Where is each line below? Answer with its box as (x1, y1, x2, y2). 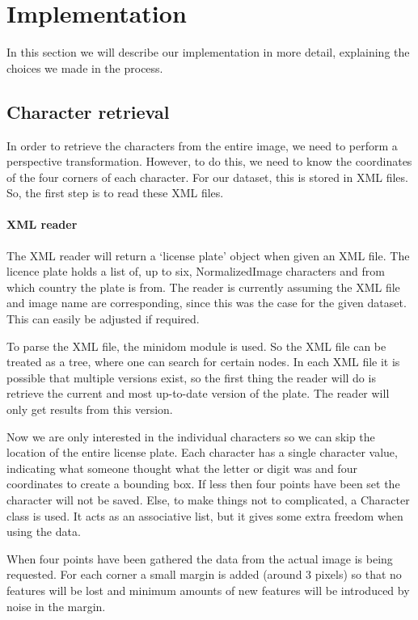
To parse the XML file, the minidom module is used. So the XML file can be (6, 337, 386, 354)
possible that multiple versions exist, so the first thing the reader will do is (6, 369, 376, 386)
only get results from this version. (6, 401, 173, 418)
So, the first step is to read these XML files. (6, 184, 224, 201)
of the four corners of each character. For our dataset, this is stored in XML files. (6, 168, 408, 185)
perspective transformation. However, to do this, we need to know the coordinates (6, 153, 412, 170)
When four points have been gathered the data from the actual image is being (6, 550, 393, 567)
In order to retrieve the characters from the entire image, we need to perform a (6, 137, 398, 154)
